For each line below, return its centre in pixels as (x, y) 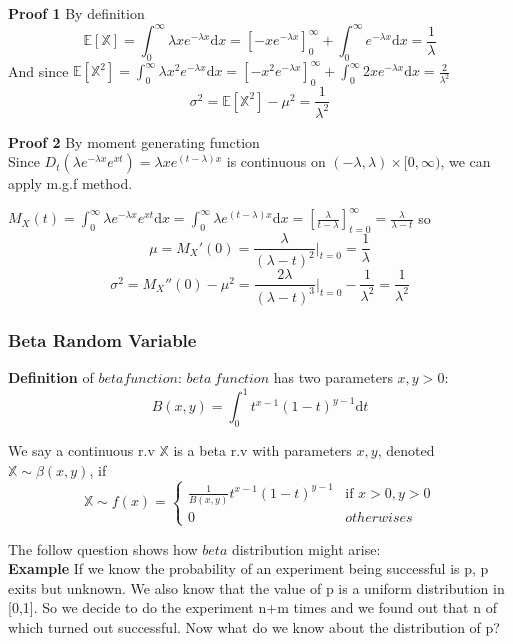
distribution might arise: (306, 548)
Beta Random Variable (102, 339)
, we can (465, 161)
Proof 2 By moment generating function (134, 141)
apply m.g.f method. (70, 183)
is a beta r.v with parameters (262, 450)
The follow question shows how (103, 548)
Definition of (51, 377)
